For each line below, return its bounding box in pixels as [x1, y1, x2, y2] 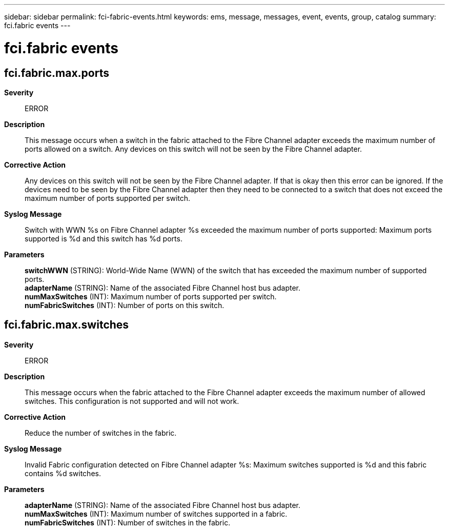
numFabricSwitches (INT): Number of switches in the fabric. [25, 518, 231, 527]
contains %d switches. [25, 468, 101, 478]
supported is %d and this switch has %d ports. [25, 234, 182, 243]
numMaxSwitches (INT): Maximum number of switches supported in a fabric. [25, 509, 288, 518]
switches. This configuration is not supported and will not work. [25, 396, 239, 405]
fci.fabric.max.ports [4, 66, 109, 79]
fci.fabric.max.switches [4, 318, 129, 332]
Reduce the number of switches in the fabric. [25, 428, 177, 437]
